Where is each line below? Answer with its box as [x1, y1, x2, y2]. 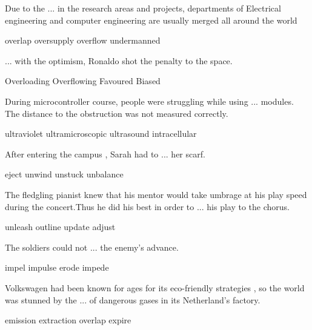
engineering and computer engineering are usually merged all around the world [5, 13, 297, 26]
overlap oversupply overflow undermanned [5, 34, 161, 47]
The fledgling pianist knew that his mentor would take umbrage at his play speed [5, 188, 307, 200]
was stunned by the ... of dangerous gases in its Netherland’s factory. [5, 293, 261, 306]
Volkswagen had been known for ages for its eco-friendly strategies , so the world [5, 281, 305, 294]
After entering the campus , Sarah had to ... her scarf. [5, 147, 205, 160]
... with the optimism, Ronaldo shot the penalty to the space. [5, 54, 233, 67]
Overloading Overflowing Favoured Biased [5, 74, 161, 87]
